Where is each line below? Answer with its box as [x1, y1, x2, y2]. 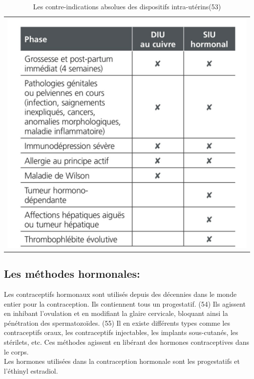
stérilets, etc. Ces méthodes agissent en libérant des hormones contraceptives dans [4, 337, 250, 347]
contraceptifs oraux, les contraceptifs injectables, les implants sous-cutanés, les [4, 327, 238, 337]
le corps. [4, 346, 29, 357]
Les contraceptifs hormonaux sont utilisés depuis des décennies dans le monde [4, 289, 237, 299]
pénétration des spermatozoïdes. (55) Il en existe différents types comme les [4, 317, 230, 328]
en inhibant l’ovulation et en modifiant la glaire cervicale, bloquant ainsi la [4, 308, 228, 318]
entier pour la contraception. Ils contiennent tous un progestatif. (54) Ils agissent [4, 298, 246, 309]
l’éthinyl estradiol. [4, 365, 58, 376]
